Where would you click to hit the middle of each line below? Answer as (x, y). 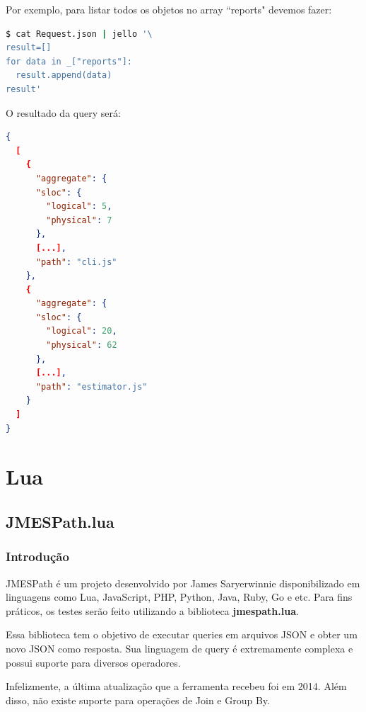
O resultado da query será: (63, 112)
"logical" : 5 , (79, 207)
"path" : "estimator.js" (91, 386)
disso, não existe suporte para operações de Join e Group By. (138, 700)
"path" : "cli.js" (76, 262)
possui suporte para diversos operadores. (93, 662)
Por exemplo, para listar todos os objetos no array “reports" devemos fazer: (169, 9)
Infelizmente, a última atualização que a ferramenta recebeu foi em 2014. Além (176, 686)
